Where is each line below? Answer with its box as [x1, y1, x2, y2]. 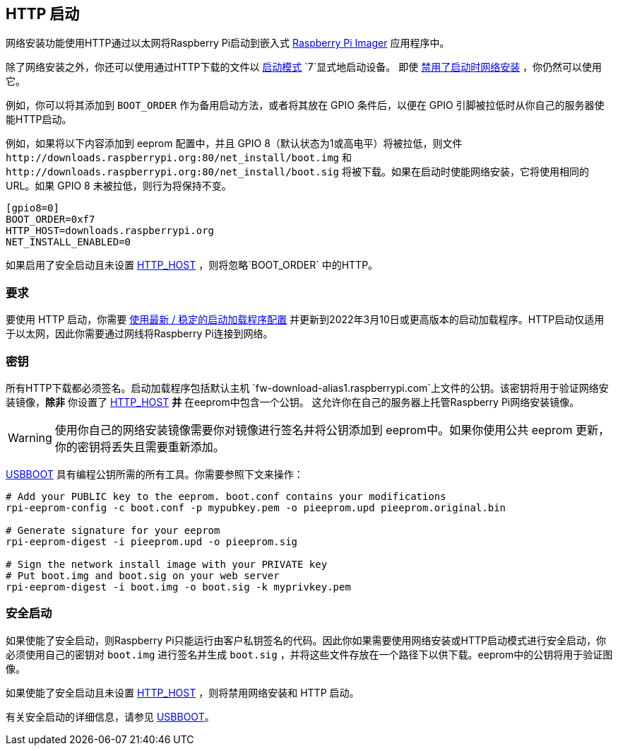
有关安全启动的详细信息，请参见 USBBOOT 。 [6, 710, 215, 723]
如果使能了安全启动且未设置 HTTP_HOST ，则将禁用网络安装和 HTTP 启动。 [6, 686, 359, 699]
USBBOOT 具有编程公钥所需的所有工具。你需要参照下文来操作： [6, 467, 304, 480]
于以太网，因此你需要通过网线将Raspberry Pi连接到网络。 [6, 327, 273, 340]
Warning [8, 430, 52, 445]
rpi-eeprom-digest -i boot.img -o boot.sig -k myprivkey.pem [6, 581, 351, 593]
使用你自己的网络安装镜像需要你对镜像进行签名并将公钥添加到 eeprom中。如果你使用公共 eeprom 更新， [54, 422, 610, 437]
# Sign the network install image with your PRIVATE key [6, 558, 328, 570]
